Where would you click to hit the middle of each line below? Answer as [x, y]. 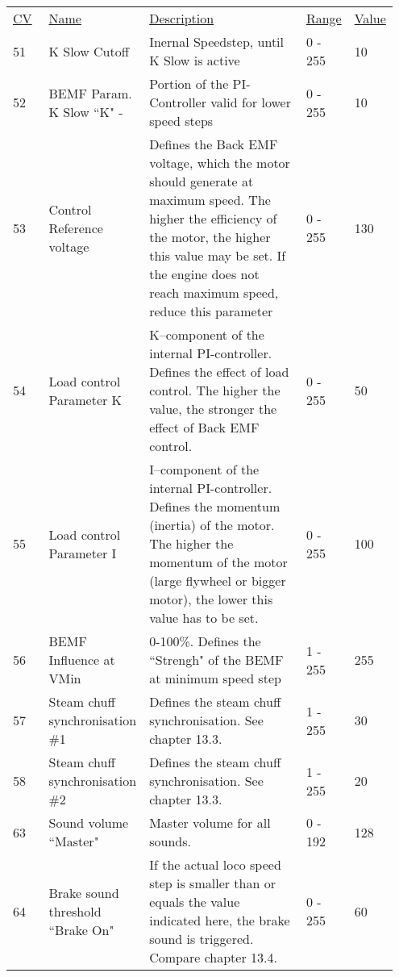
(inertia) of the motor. [212, 525]
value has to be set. [204, 618]
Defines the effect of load [219, 372]
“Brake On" [81, 929]
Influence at [82, 660]
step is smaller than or [212, 883]
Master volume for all [210, 823]
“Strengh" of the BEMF [216, 660]
